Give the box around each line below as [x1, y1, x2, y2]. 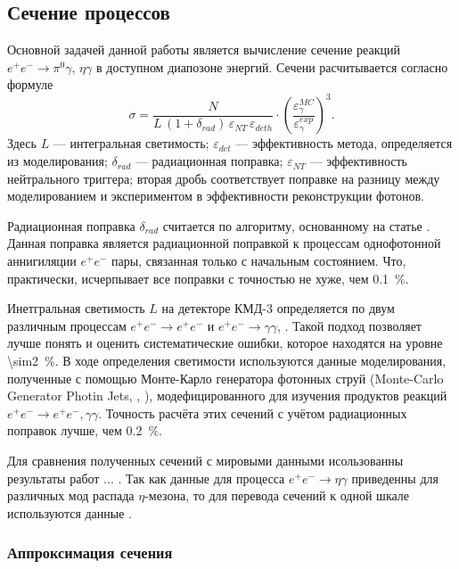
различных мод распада [7, 486, 135, 505]
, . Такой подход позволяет [277, 316, 422, 334]
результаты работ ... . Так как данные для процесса [7, 468, 285, 487]
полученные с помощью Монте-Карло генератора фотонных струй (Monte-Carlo [7, 368, 444, 387]
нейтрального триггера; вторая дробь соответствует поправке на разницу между [7, 169, 440, 187]
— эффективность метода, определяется [235, 134, 453, 153]
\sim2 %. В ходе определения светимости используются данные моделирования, [7, 351, 447, 370]
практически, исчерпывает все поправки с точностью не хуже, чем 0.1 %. [7, 268, 409, 287]
